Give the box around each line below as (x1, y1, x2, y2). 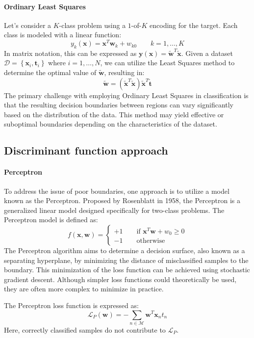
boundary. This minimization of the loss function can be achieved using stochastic (4, 264, 250, 275)
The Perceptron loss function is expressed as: (4, 300, 139, 310)
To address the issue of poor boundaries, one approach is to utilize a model (4, 185, 229, 196)
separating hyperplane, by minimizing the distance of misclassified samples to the (4, 255, 249, 265)
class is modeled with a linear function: (4, 29, 122, 40)
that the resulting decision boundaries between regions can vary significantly (4, 100, 234, 110)
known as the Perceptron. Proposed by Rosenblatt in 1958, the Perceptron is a (4, 195, 240, 206)
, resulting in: (104, 67, 145, 78)
